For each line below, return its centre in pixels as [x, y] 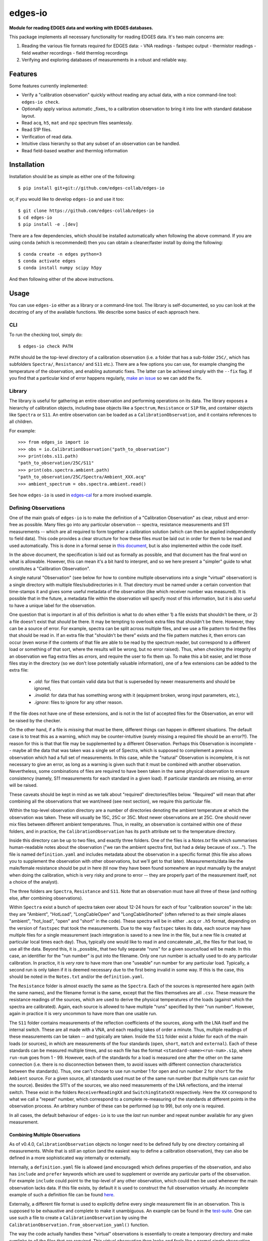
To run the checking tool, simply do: [46, 335]
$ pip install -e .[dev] [48, 224]
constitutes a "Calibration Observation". [50, 568]
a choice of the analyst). [34, 882]
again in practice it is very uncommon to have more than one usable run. [83, 1014]
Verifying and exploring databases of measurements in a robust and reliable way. [104, 60]
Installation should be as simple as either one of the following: [72, 177]
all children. [21, 421]
